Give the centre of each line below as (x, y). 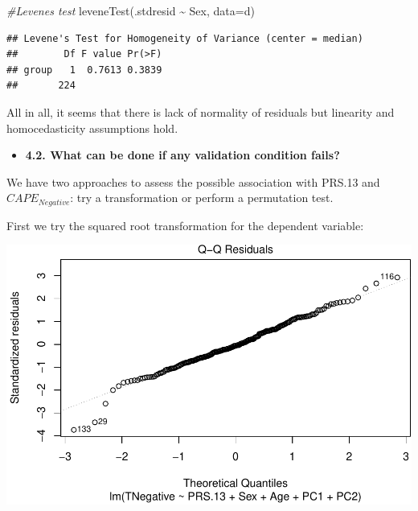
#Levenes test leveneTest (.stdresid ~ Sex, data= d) (131, 10)
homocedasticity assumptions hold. (92, 128)
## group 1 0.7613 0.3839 (84, 70)
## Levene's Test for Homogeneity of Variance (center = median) (185, 38)
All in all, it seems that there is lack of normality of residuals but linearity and (201, 111)
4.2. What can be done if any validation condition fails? (182, 155)
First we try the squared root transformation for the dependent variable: (185, 225)
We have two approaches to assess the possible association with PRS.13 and (193, 181)
